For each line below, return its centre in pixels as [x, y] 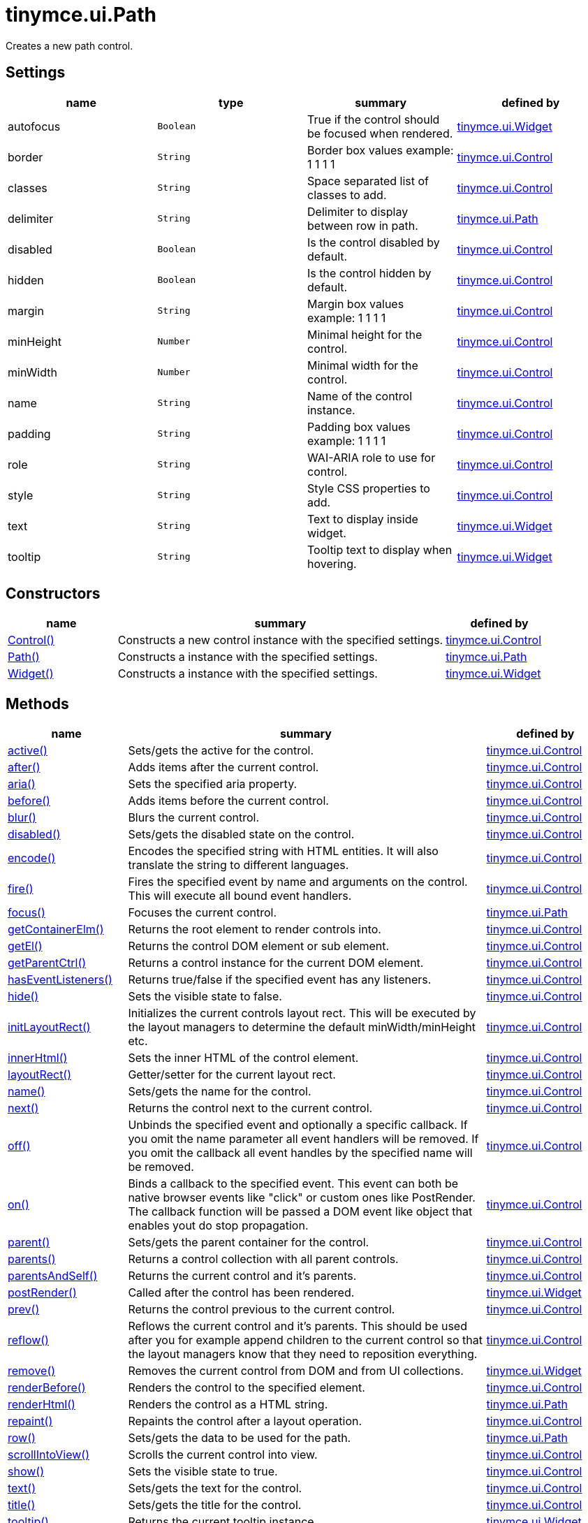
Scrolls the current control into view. [223, 1455]
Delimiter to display [358, 211]
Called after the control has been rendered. [241, 1293]
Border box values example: [381, 150]
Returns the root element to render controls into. [255, 930]
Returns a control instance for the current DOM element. [276, 963]
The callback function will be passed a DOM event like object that [300, 1212]
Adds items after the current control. [223, 767]
